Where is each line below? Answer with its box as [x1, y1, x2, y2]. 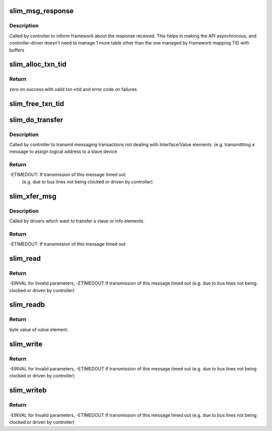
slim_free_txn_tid [9, 99, 64, 108]
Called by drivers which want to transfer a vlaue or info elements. [9, 218, 145, 224]
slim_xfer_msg [9, 192, 56, 201]
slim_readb [9, 301, 45, 309]
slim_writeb [9, 386, 47, 395]
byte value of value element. [9, 326, 69, 332]
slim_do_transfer [9, 115, 63, 124]
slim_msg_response [9, 7, 74, 15]
